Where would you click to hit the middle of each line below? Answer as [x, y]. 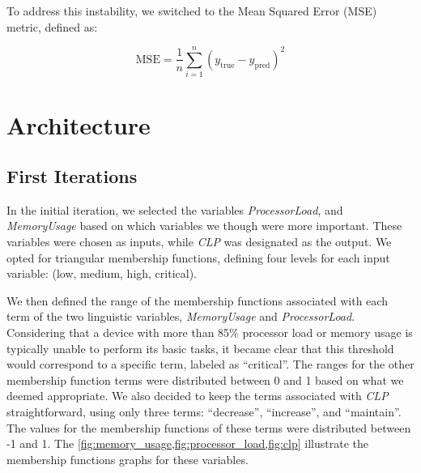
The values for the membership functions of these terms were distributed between [209, 427]
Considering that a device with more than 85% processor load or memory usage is [210, 332]
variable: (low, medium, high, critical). [102, 273]
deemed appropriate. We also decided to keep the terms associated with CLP [198, 396]
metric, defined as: [52, 26]
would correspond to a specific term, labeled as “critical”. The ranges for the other [210, 364]
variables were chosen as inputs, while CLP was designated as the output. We [199, 242]
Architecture [79, 124]
